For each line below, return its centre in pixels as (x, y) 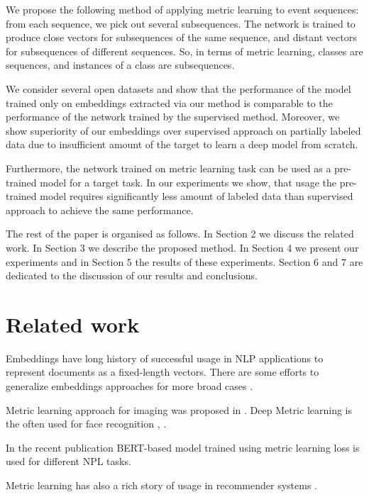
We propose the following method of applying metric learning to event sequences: (182, 9)
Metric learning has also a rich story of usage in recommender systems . (162, 485)
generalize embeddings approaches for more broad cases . (130, 386)
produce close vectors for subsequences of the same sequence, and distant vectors (181, 37)
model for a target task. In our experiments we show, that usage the (188, 182)
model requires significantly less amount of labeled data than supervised (197, 196)
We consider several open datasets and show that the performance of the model (178, 88)
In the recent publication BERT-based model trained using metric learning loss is (183, 447)
